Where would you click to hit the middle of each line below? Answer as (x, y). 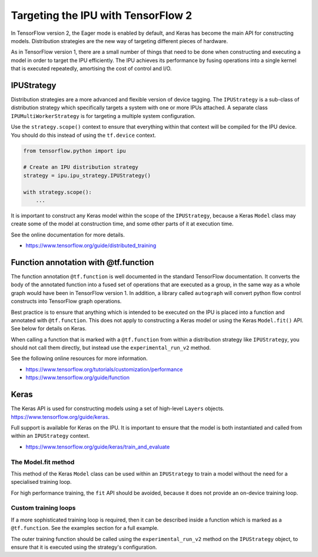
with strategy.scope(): (58, 192)
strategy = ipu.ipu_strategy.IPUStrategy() (87, 175)
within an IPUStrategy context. (50, 436)
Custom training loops (43, 508)
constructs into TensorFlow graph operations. (66, 302)
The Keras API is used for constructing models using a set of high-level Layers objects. (118, 409)
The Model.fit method (43, 462)
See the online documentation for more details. (68, 235)
